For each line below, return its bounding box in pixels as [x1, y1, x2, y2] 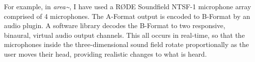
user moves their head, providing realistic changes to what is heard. [4, 48, 207, 59]
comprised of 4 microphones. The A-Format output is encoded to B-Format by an [4, 11, 251, 21]
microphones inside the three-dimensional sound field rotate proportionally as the [4, 39, 249, 49]
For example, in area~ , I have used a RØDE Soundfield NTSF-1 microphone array [4, 1, 251, 11]
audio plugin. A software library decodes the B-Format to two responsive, [4, 20, 226, 31]
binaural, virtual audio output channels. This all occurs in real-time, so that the [4, 30, 245, 40]
